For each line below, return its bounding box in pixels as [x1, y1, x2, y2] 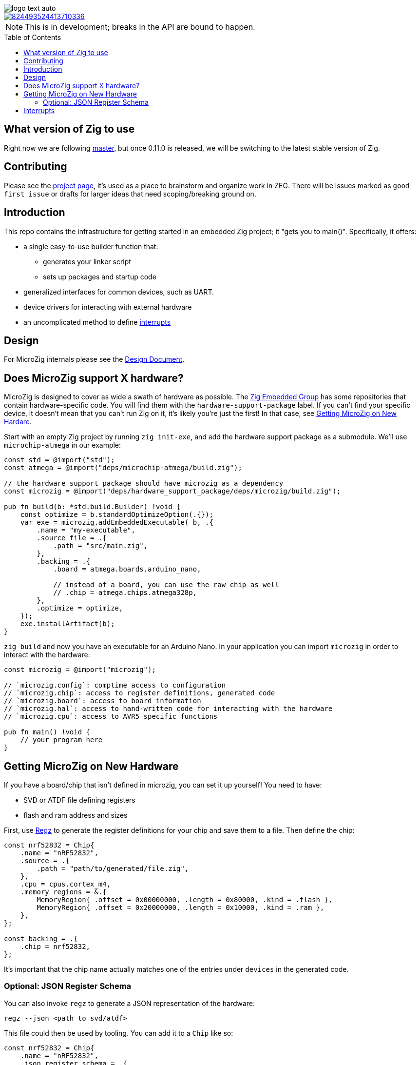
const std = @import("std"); [4, 456, 115, 464]
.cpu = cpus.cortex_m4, [20, 880, 111, 888]
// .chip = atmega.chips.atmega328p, [53, 589, 197, 597]
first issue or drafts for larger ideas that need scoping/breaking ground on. [4, 189, 256, 198]
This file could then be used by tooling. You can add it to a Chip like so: [4, 1028, 233, 1037]
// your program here [20, 736, 103, 744]
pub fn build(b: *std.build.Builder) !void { [4, 503, 181, 511]
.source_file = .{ [37, 534, 107, 542]
